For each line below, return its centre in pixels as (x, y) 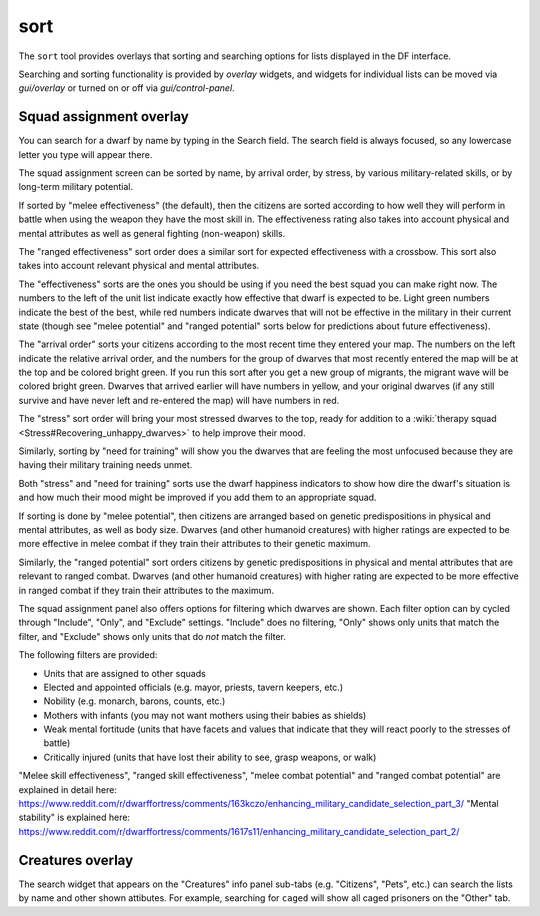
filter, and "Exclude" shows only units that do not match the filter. (152, 636)
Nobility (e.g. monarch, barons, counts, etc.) (134, 701)
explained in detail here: (67, 789)
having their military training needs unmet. (105, 465)
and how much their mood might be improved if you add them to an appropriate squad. (197, 497)
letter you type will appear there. (85, 154)
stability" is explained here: (74, 817)
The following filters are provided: (88, 655)
